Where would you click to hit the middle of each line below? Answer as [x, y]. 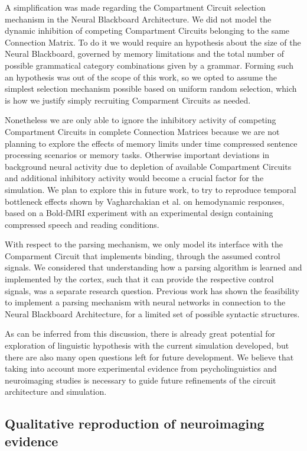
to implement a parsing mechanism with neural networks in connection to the [145, 302]
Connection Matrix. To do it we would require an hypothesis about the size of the [153, 42]
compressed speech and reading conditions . [82, 224]
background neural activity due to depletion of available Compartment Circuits [148, 166]
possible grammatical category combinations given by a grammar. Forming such [149, 65]
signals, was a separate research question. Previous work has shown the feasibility [152, 290]
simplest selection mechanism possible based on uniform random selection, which [151, 88]
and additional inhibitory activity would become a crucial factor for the [134, 178]
